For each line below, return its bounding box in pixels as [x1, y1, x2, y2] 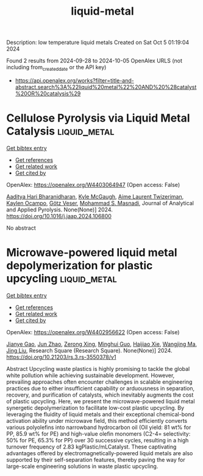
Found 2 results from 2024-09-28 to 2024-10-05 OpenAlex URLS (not [6, 57, 183, 65]
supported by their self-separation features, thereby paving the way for [6, 456, 185, 463]
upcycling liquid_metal [6, 272, 117, 285]
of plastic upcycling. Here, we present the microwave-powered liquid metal [6, 397, 195, 405]
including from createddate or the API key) [6, 64, 107, 72]
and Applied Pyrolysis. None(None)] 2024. [6, 206, 113, 213]
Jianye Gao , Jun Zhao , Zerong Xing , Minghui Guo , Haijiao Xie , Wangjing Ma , [6, 340, 198, 348]
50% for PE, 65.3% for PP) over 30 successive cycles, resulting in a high [6, 436, 189, 444]
